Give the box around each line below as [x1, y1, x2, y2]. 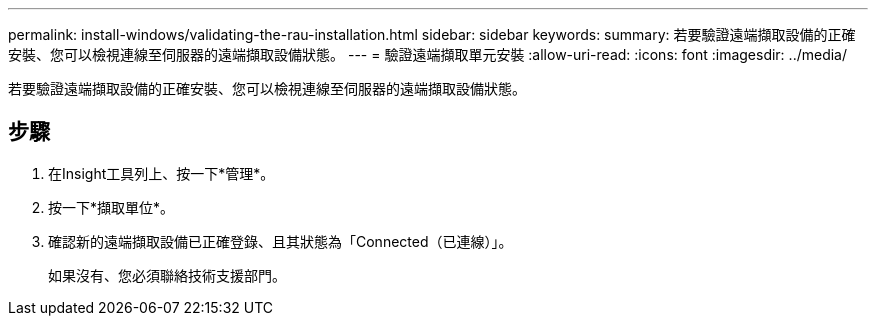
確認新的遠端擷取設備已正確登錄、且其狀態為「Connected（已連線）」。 [48, 232, 513, 250]
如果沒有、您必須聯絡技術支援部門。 [48, 266, 286, 284]
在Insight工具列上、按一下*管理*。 [48, 164, 275, 182]
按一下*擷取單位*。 [48, 198, 175, 216]
